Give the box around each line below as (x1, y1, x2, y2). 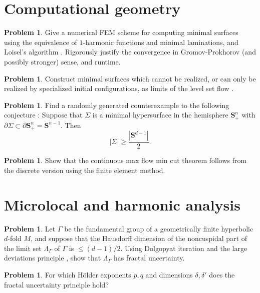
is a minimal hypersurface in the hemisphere (92, 109, 228, 120)
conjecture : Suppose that (4, 109, 83, 120)
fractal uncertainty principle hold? (4, 279, 109, 289)
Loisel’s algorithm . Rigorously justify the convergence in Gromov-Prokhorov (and (4, 46, 256, 57)
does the (209, 269, 235, 279)
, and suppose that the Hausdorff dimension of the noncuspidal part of (31, 233, 247, 243)
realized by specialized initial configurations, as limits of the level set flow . (4, 83, 234, 93)
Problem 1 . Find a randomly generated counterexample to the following (4, 99, 229, 110)
